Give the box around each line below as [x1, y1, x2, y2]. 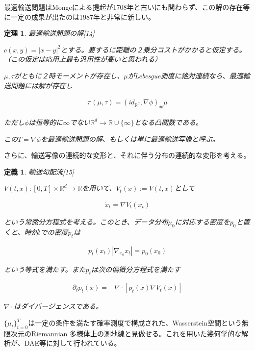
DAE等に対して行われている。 [24, 338, 121, 348]
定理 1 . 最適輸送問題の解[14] [4, 28, 95, 38]
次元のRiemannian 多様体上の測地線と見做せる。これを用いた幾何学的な [10, 328, 241, 338]
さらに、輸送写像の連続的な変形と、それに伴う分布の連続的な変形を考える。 [4, 150, 251, 160]
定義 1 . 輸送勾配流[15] [4, 166, 74, 176]
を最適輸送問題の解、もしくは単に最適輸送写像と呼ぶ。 [40, 133, 219, 144]
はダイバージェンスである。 [14, 301, 103, 311]
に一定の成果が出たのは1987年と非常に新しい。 [4, 11, 155, 22]
